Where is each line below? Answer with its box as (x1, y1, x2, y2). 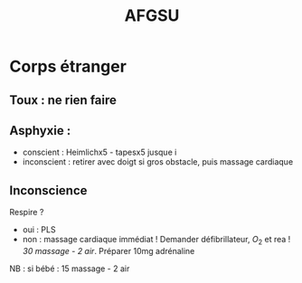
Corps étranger (9, 56, 127, 77)
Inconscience (9, 183, 88, 198)
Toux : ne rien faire (9, 92, 118, 108)
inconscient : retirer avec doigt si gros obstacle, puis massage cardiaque (22, 156, 294, 167)
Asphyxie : (9, 123, 71, 138)
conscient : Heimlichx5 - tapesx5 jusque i (22, 146, 177, 158)
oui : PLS (22, 224, 56, 235)
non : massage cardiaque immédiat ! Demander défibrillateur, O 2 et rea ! (22, 234, 291, 247)
